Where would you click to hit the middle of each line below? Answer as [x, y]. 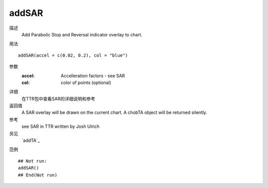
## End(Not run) [38, 175]
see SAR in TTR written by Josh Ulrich [61, 126]
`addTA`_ [31, 141]
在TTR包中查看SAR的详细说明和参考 [58, 98]
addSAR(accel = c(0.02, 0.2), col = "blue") [73, 55]
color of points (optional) [86, 83]
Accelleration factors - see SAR [93, 76]
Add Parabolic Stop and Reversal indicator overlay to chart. [82, 34]
